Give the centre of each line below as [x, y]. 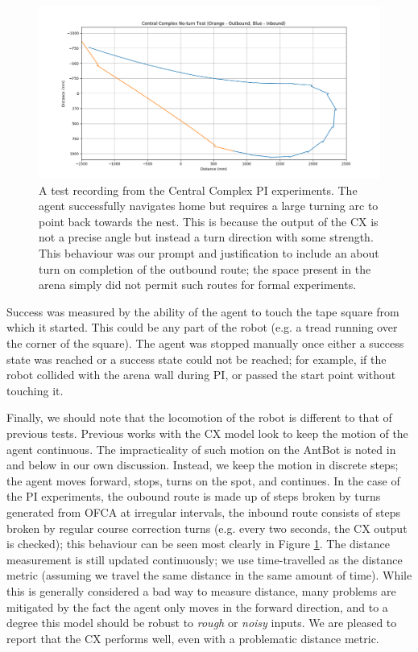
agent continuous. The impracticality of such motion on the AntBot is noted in [201, 449]
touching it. [35, 390]
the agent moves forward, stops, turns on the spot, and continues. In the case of [203, 480]
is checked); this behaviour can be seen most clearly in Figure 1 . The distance [198, 544]
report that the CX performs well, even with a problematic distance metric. [193, 638]
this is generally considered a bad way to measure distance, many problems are [201, 590]
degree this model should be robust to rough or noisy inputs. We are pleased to [202, 623]
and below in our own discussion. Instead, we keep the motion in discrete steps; [203, 465]
